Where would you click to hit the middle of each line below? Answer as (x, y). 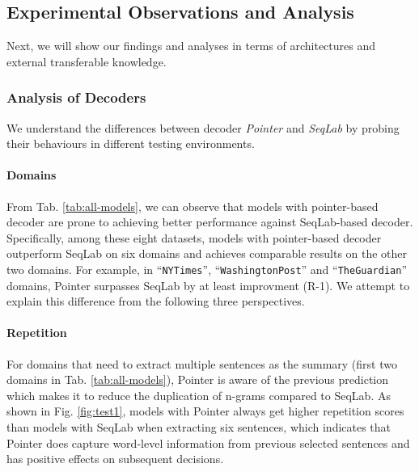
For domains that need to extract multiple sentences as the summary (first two (202, 363)
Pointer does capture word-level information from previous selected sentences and (208, 442)
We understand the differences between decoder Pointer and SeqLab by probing (203, 127)
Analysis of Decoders (76, 97)
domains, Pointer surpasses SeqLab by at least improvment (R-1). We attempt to (208, 285)
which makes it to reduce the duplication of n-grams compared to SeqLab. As (199, 395)
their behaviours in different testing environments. (131, 143)
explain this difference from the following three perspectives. (156, 301)
